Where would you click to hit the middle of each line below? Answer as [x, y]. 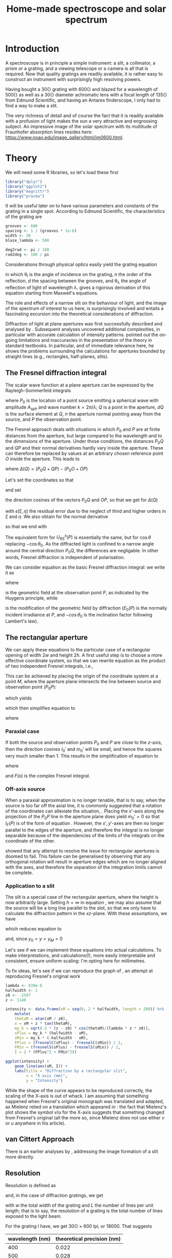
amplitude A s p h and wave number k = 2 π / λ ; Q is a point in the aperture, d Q [84, 408]
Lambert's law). [22, 621]
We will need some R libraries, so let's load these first [62, 172]
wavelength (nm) [29, 1239]
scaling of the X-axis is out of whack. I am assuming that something [77, 1096]
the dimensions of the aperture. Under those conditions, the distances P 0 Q [84, 442]
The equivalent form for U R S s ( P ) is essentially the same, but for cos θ [78, 537]
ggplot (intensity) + [27, 1061]
